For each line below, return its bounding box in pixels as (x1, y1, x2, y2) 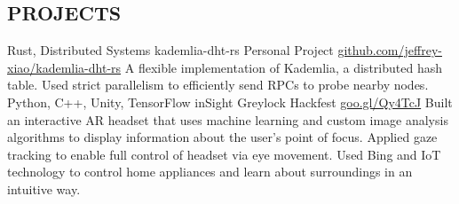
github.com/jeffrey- (337, 41, 442, 59)
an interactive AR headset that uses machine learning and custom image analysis (7, 110, 448, 129)
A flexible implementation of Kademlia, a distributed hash (124, 58, 442, 76)
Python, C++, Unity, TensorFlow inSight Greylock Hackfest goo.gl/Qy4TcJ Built (7, 92, 453, 111)
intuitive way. (7, 179, 81, 198)
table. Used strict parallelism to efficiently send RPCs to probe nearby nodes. (7, 75, 429, 94)
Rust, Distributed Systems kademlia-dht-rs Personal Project (7, 41, 334, 59)
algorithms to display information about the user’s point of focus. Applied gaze (7, 128, 438, 146)
